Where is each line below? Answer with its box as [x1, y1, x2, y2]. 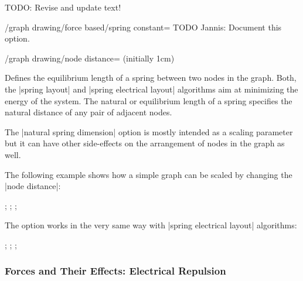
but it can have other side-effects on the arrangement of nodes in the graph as [5, 137, 285, 149]
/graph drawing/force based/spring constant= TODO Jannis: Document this [5, 20, 282, 33]
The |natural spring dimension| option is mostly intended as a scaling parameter [5, 125, 293, 138]
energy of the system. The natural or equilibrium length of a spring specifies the [5, 94, 292, 107]
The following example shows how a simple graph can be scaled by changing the [5, 168, 292, 180]
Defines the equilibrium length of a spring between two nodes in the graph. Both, [5, 71, 297, 84]
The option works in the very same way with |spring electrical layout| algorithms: [5, 219, 297, 231]
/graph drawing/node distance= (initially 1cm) [5, 52, 175, 64]
